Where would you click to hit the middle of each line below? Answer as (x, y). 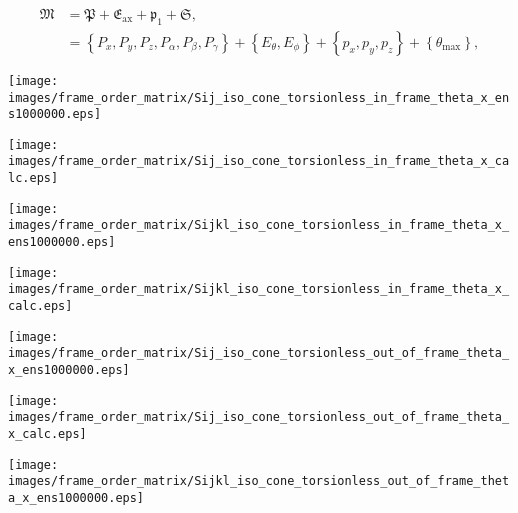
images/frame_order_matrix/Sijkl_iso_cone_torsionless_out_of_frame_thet (259, 481)
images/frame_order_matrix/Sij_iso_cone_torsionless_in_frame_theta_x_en (259, 97)
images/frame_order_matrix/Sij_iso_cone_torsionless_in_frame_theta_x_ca (259, 161)
